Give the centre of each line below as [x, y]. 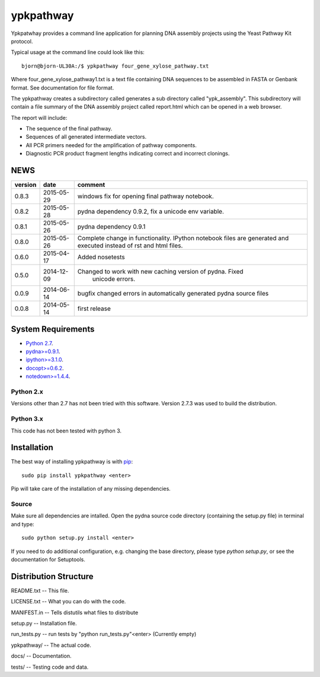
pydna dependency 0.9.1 [111, 227]
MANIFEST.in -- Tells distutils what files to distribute [75, 612]
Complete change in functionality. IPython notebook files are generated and [183, 239]
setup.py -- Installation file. [44, 623]
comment [91, 185]
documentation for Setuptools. [48, 559]
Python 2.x [27, 392]
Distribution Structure [52, 576]
